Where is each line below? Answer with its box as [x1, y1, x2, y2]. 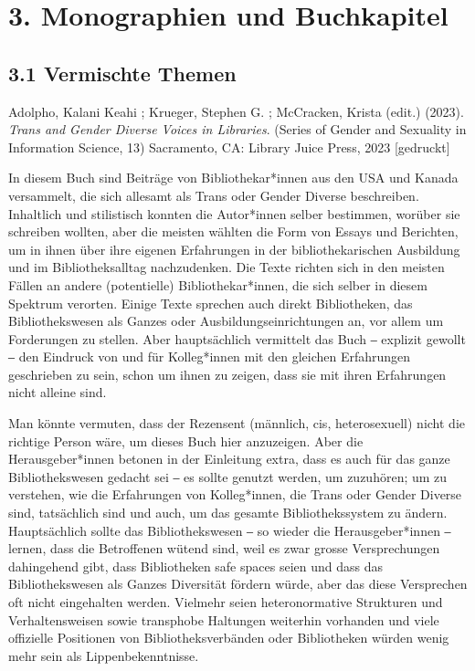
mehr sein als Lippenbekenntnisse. [8, 645, 199, 665]
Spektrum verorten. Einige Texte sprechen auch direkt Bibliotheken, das [8, 293, 413, 312]
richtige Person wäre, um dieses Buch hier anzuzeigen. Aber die [8, 431, 364, 450]
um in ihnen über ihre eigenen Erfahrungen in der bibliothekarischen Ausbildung [8, 239, 460, 258]
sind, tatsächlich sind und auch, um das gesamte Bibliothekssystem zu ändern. [8, 503, 448, 522]
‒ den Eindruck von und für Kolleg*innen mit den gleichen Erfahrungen [8, 347, 411, 366]
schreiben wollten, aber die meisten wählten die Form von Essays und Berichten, [8, 222, 459, 241]
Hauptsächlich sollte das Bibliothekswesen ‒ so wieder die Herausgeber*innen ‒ [8, 520, 451, 540]
